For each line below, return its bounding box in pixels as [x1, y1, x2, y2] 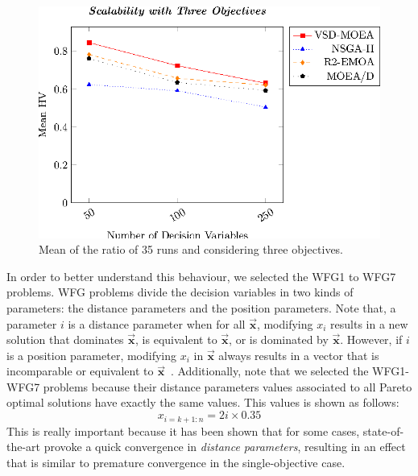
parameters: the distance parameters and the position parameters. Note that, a [6, 299, 396, 316]
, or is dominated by [229, 331, 329, 348]
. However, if [340, 331, 403, 348]
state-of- [362, 422, 404, 439]
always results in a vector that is [218, 346, 379, 363]
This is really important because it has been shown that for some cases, [6, 422, 360, 439]
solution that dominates [6, 331, 124, 348]
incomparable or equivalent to [6, 362, 154, 379]
